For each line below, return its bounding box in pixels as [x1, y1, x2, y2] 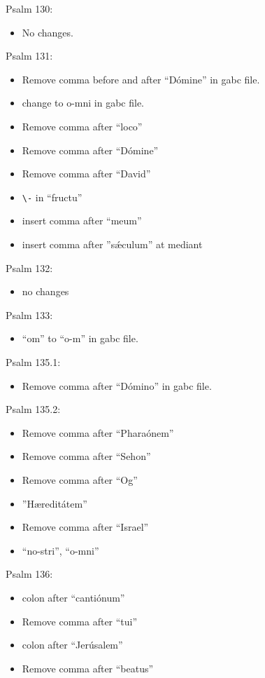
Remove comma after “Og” [22, 472, 138, 487]
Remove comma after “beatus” [22, 660, 154, 675]
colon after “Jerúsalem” [22, 637, 123, 652]
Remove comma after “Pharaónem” [22, 425, 174, 440]
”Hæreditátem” [22, 496, 87, 510]
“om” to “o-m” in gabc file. [22, 331, 138, 346]
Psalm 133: [6, 307, 53, 322]
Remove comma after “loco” [22, 118, 143, 133]
